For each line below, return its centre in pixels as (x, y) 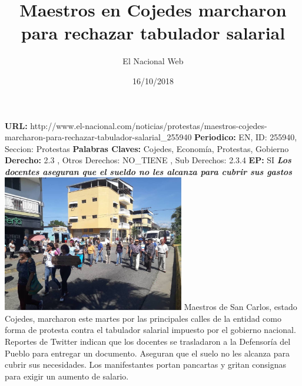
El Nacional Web (153, 61)
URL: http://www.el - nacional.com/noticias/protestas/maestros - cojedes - (136, 125)
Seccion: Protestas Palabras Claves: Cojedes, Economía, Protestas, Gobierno (147, 148)
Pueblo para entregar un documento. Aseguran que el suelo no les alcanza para (147, 353)
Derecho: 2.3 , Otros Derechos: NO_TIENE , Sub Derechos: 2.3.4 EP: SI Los (148, 160)
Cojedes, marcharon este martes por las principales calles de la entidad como (143, 318)
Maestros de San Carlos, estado (240, 307)
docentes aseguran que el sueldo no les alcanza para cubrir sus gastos (149, 171)
